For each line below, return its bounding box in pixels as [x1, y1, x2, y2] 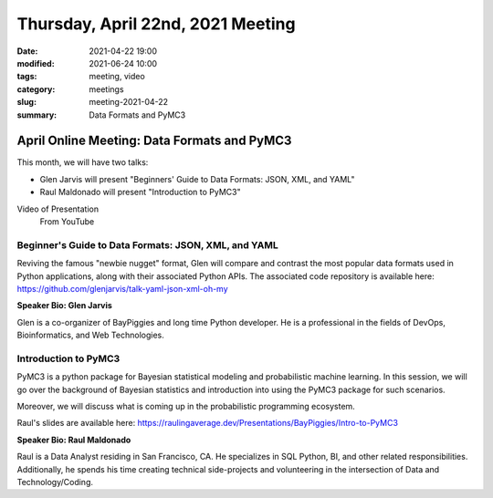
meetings [89, 83, 124, 95]
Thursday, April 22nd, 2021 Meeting [16, 14, 296, 34]
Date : [16, 46, 38, 57]
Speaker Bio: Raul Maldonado [16, 434, 131, 445]
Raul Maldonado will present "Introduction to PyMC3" [39, 187, 241, 198]
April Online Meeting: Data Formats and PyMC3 [16, 133, 292, 149]
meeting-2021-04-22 [89, 97, 169, 108]
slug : [16, 97, 37, 108]
